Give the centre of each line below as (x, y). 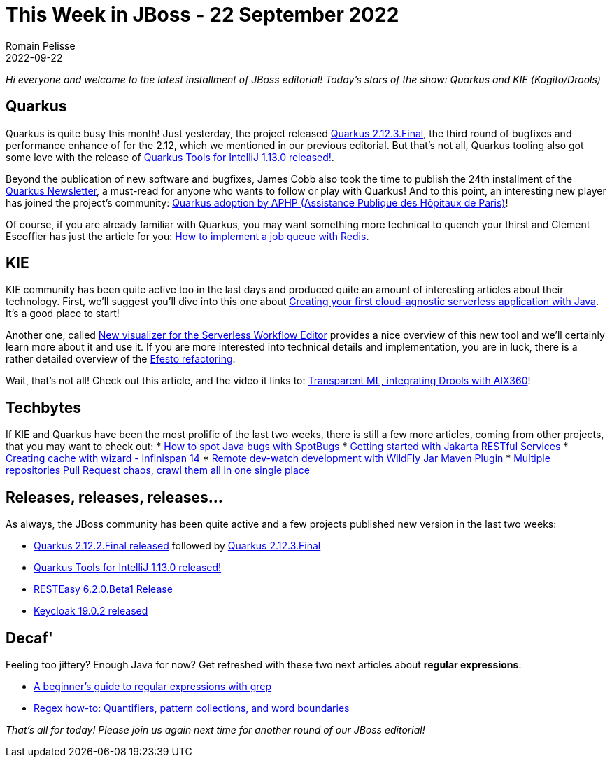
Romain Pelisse (41, 45)
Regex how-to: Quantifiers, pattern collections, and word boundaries (192, 708)
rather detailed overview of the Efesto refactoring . (121, 359)
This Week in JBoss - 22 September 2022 (202, 15)
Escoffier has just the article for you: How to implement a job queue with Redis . (187, 236)
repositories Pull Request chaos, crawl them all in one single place (158, 470)
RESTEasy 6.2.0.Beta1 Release (103, 589)
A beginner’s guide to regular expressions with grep (153, 686)
